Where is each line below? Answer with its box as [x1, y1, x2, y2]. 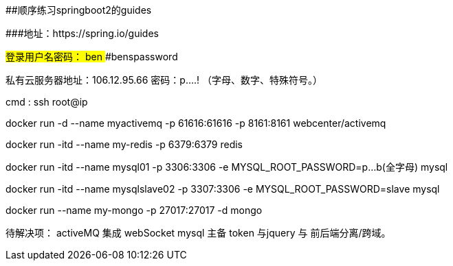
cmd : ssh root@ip [5, 96, 88, 108]
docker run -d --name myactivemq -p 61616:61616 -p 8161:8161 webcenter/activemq [5, 117, 386, 129]
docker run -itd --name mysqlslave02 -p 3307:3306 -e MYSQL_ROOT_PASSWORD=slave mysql [5, 183, 440, 195]
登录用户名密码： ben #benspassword [5, 51, 178, 62]
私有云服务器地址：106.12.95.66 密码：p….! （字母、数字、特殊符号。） [5, 74, 322, 86]
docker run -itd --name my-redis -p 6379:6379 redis [5, 138, 243, 150]
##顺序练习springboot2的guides [5, 4, 152, 16]
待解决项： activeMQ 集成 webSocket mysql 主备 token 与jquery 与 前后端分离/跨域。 [5, 227, 391, 239]
